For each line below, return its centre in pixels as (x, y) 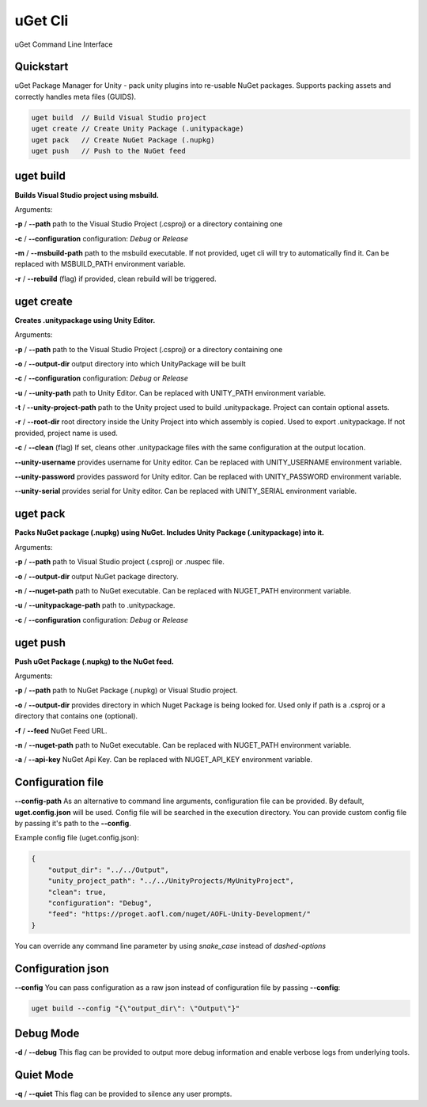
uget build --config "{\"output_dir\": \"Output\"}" (136, 1008)
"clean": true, (77, 892)
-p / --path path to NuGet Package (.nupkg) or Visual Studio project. (126, 690)
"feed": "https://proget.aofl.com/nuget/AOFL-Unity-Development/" (179, 914)
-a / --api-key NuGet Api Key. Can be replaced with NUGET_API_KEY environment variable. (163, 760)
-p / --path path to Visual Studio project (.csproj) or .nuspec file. (119, 562)
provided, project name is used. (66, 433)
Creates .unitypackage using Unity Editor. (85, 320)
